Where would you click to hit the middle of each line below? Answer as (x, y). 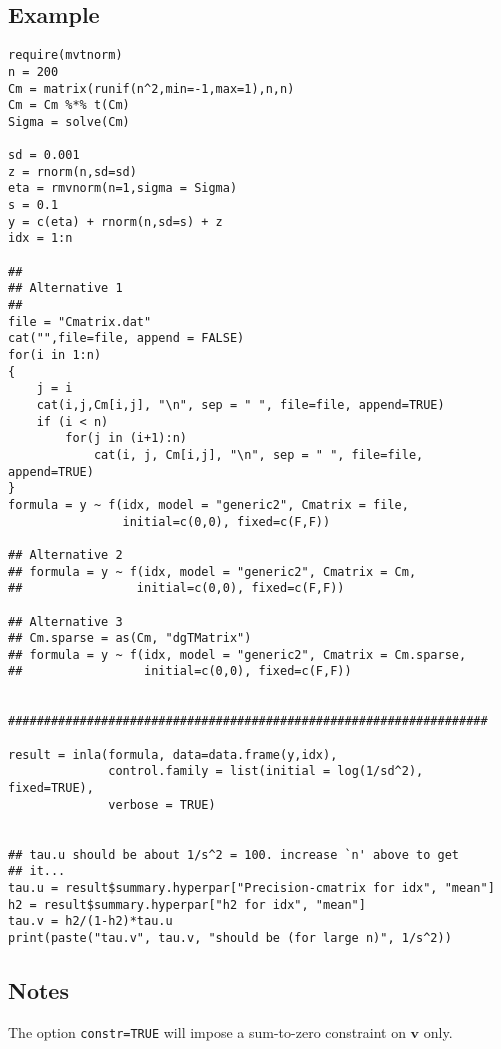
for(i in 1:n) (55, 355)
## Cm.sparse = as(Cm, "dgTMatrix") (130, 638)
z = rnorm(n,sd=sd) (72, 171)
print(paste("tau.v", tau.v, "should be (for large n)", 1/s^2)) (230, 937)
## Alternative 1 (65, 288)
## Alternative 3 (65, 621)
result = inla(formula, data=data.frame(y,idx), (173, 754)
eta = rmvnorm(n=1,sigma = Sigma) (123, 188)
